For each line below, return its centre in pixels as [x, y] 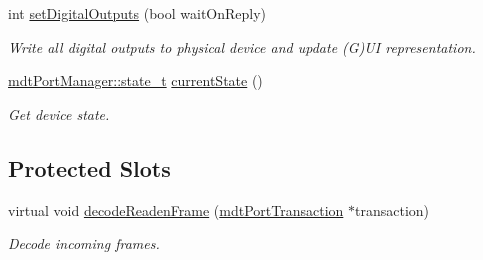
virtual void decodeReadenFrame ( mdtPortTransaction [176, 209]
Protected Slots [89, 167]
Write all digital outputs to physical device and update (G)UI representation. [242, 46]
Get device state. [59, 113]
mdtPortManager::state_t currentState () [135, 80]
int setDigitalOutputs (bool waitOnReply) [137, 13]
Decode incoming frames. [84, 243]
